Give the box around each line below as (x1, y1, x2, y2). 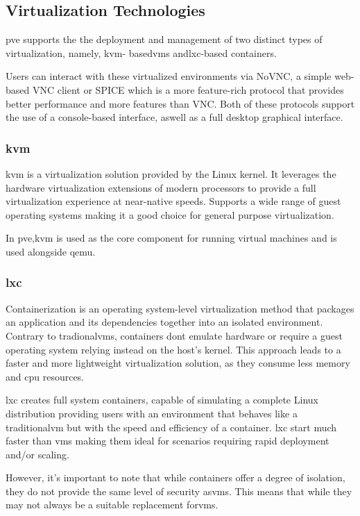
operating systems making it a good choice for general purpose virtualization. (6, 207, 334, 222)
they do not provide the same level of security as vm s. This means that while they (6, 483, 352, 498)
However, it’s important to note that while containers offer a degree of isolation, (6, 470, 345, 485)
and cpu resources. (6, 369, 85, 383)
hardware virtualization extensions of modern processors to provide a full (6, 180, 316, 194)
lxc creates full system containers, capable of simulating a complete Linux (6, 392, 318, 407)
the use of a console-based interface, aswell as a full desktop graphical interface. (6, 110, 343, 124)
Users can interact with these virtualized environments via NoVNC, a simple (6, 69, 332, 83)
